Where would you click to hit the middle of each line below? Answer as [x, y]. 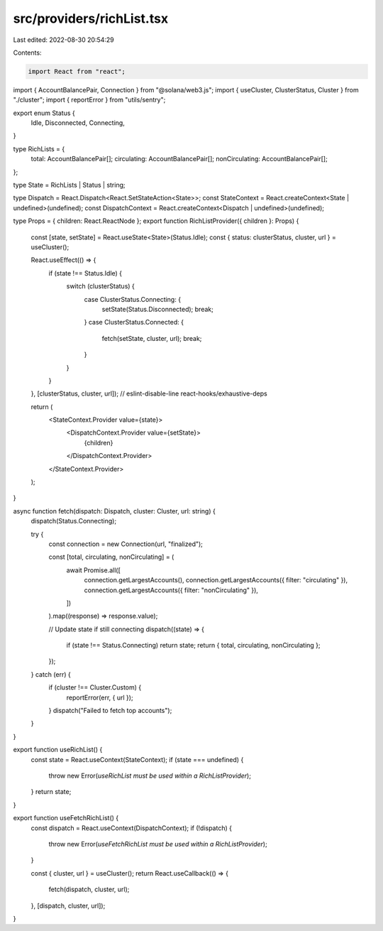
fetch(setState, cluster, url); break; [152, 338]
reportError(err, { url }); [100, 697]
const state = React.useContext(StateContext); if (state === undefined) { [137, 759]
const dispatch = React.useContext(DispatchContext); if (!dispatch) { [131, 828]
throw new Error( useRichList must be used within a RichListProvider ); [150, 775]
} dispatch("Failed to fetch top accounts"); [110, 711]
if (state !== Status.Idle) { [85, 273]
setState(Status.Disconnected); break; [158, 309]
